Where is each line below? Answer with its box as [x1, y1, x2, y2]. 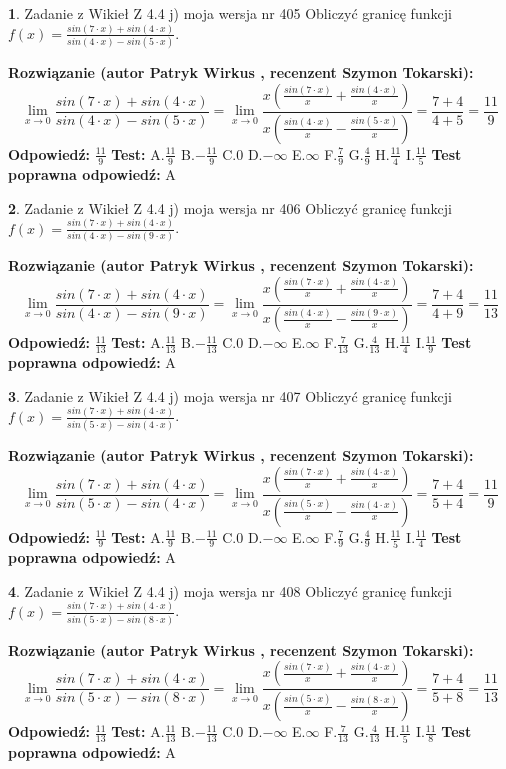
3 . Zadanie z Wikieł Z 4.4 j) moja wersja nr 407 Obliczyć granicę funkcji [8, 385, 452, 406]
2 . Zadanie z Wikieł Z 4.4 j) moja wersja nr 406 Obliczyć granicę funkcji [8, 197, 452, 218]
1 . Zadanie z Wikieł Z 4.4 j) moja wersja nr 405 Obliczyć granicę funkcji [8, 3, 452, 23]
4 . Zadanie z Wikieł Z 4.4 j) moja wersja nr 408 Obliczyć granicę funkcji [8, 580, 452, 601]
